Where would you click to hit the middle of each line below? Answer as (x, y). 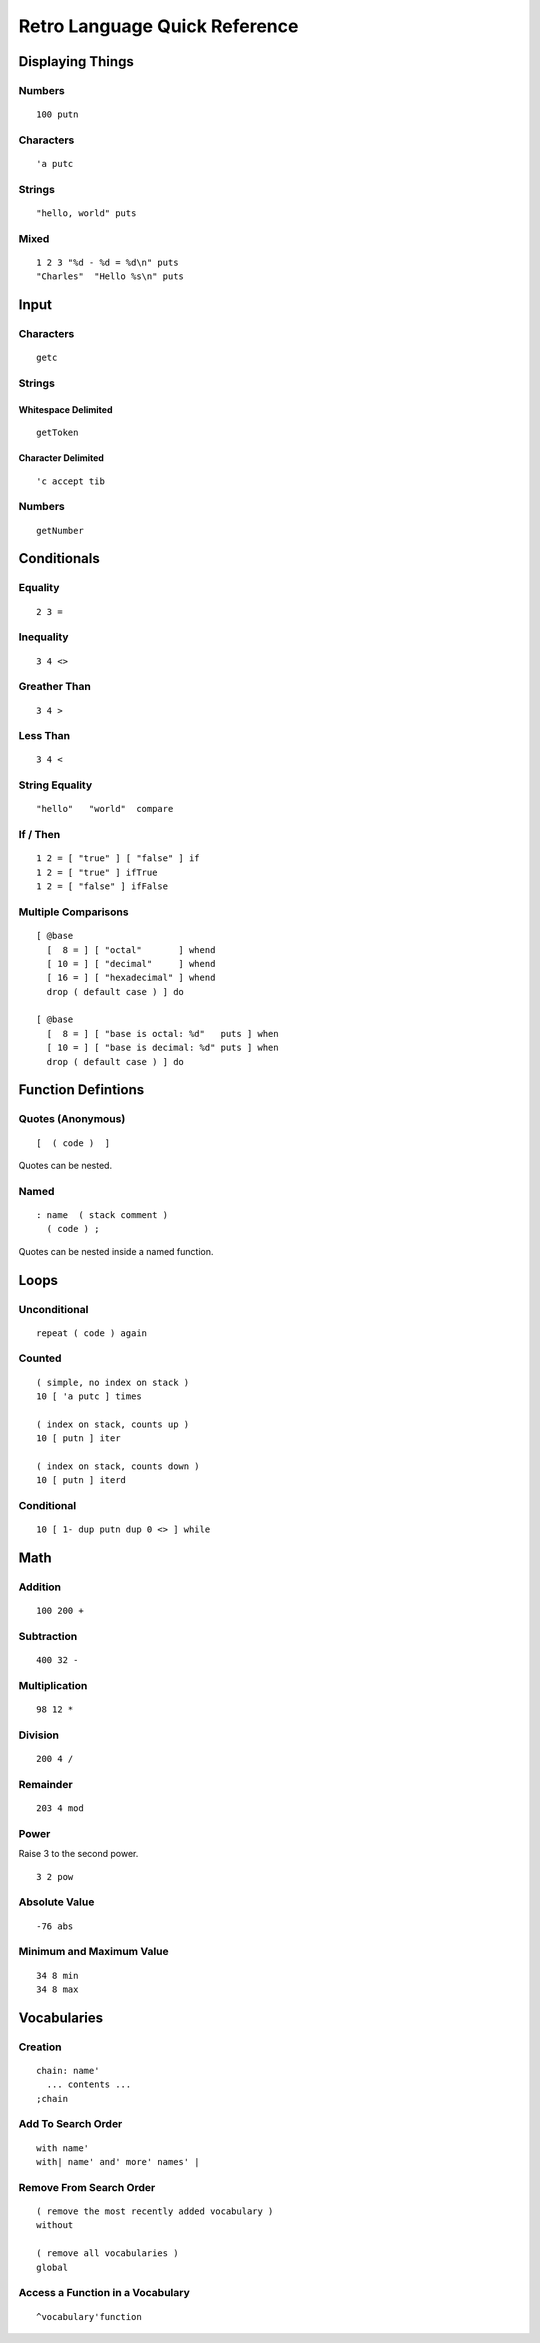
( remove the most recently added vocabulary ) (155, 2211)
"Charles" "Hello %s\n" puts (110, 276)
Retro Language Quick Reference (158, 26)
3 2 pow (55, 1876)
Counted (40, 1358)
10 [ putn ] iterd (81, 1480)
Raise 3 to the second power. (78, 1854)
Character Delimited (61, 458)
